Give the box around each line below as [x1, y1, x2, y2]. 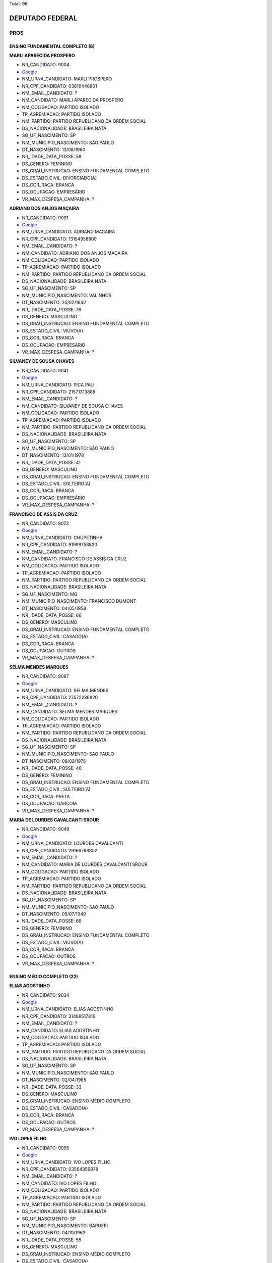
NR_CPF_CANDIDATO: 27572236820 [22, 695, 98, 701]
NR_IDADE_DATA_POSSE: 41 [22, 459, 81, 465]
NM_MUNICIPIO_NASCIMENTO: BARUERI [22, 1223, 108, 1229]
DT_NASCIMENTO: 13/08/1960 [22, 147, 86, 153]
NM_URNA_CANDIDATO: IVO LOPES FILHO [22, 1159, 111, 1165]
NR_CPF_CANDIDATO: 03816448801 [22, 83, 98, 89]
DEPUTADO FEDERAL [9, 14, 78, 22]
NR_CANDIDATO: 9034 [22, 992, 70, 998]
